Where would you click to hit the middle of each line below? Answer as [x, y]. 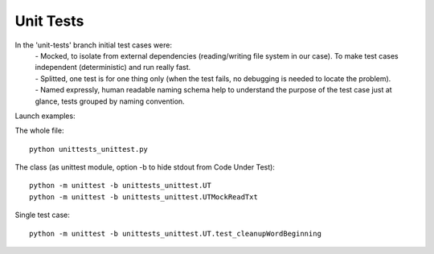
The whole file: [39, 131]
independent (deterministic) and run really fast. [113, 68]
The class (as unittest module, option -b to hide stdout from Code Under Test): [145, 167]
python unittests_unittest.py [89, 149]
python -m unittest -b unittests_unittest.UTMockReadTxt [144, 197]
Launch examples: [45, 116]
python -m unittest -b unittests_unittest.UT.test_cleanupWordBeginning [175, 234]
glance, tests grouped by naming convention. [110, 101]
